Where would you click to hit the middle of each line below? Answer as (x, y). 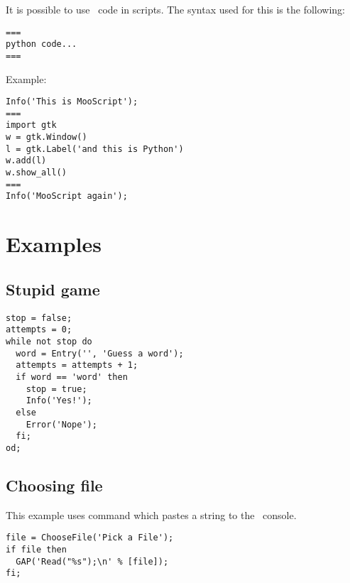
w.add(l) (26, 161)
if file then (36, 549)
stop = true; (56, 389)
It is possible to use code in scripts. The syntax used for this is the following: (175, 9)
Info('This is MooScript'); (72, 102)
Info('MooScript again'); (67, 196)
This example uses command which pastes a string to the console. (151, 514)
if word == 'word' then (72, 377)
